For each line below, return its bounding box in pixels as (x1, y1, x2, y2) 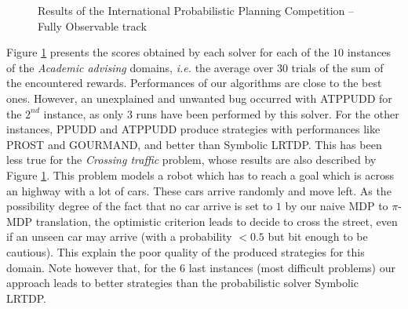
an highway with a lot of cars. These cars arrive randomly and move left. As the (6, 182, 392, 198)
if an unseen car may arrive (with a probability (6, 228, 232, 245)
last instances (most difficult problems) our (188, 259, 395, 275)
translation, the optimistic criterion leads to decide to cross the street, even (35, 213, 398, 229)
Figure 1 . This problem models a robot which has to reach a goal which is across (6, 166, 394, 183)
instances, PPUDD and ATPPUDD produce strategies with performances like (6, 121, 381, 137)
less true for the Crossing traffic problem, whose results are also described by (6, 151, 377, 168)
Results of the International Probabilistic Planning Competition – (38, 2, 355, 18)
